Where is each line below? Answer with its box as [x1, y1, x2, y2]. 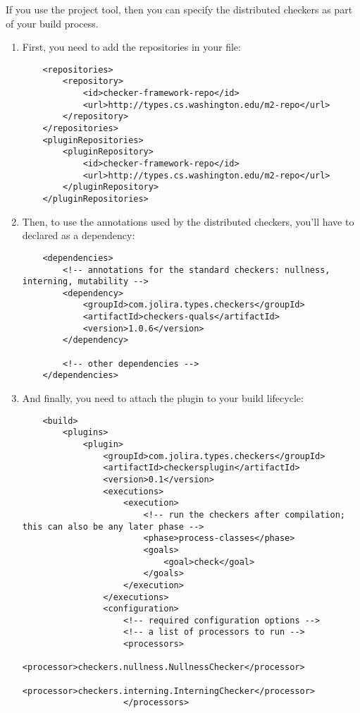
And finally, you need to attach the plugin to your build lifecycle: [22, 391, 304, 406]
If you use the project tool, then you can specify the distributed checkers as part [6, 2, 353, 16]
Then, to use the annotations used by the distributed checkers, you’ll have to [22, 214, 354, 228]
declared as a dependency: [22, 228, 135, 243]
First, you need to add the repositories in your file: [22, 39, 241, 54]
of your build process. [6, 16, 99, 30]
